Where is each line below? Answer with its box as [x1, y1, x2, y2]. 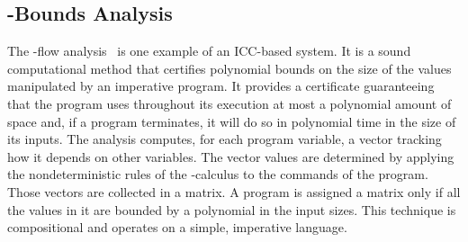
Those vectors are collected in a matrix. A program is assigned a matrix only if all [7, 182, 461, 201]
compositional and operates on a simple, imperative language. [7, 218, 347, 237]
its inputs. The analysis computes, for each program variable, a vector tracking [7, 130, 442, 148]
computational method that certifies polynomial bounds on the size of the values [7, 58, 452, 77]
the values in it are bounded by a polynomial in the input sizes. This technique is [7, 200, 456, 219]
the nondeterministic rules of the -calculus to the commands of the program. [7, 165, 428, 184]
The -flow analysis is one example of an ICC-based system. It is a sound [7, 41, 411, 60]
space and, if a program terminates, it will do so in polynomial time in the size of [7, 112, 456, 130]
